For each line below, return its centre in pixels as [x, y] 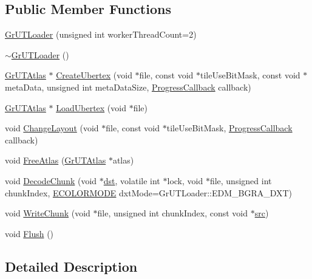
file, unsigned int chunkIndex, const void [173, 213]
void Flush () [29, 233]
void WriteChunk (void [48, 213]
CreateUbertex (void [94, 75]
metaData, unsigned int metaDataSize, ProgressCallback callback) [128, 87]
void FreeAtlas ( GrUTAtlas [56, 160]
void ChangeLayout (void [52, 128]
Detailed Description [71, 266]
